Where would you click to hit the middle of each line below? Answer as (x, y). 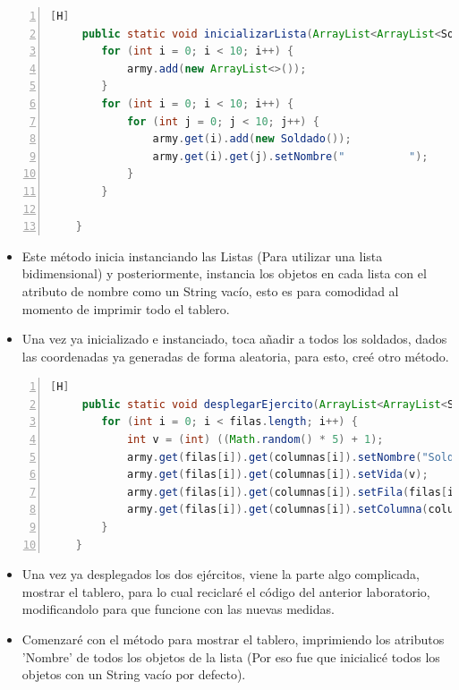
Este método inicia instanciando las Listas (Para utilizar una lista (202, 256)
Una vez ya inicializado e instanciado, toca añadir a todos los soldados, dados (234, 339)
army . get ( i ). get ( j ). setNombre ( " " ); (290, 156)
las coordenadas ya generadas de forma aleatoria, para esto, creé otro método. (235, 356)
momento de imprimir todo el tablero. (126, 308)
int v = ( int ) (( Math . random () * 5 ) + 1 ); (255, 440)
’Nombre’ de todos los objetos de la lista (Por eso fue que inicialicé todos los (231, 656)
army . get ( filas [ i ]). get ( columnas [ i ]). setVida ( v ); (277, 475)
